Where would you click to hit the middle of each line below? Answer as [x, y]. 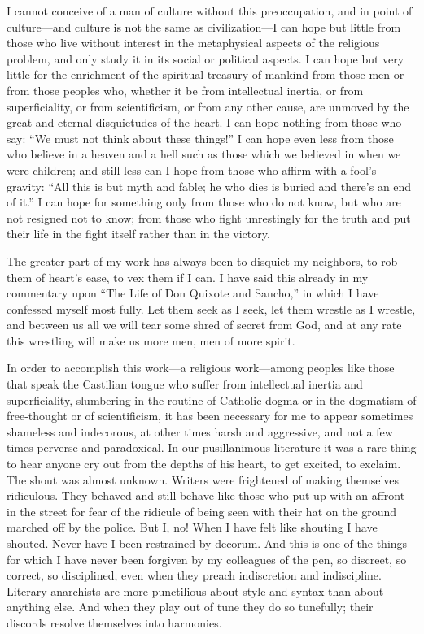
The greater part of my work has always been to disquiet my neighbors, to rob [202, 261]
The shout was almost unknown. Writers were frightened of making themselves [203, 479]
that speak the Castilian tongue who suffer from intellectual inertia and [185, 384]
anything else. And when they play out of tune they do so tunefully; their [190, 607]
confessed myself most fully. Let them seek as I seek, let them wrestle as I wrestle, [211, 308]
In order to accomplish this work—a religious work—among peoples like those [201, 368]
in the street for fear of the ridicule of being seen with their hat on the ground [202, 511]
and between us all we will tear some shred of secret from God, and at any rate [204, 325]
